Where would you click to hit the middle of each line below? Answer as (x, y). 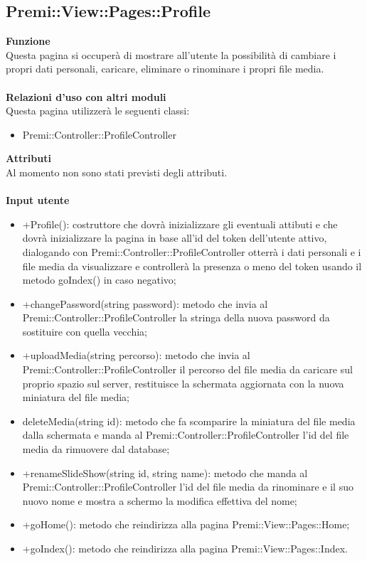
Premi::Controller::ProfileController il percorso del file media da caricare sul (187, 369)
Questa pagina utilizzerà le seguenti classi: (98, 111)
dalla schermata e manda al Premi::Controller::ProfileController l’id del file (186, 435)
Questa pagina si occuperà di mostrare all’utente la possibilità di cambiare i (171, 54)
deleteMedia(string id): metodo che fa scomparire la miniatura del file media (189, 421)
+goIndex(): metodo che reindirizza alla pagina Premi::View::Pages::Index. (185, 549)
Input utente (38, 200)
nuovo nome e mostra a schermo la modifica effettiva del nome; (160, 500)
